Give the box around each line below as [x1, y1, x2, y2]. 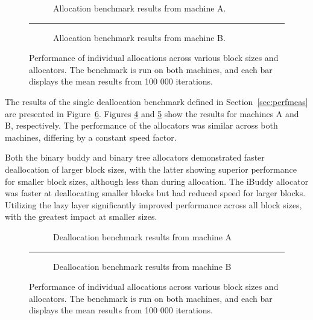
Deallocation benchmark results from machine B [53, 260, 232, 272]
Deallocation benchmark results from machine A [53, 230, 232, 243]
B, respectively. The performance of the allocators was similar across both [5, 119, 278, 132]
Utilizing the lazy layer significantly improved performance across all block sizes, [5, 198, 302, 211]
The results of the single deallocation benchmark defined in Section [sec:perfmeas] [5, 95, 308, 107]
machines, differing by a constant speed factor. [5, 130, 177, 143]
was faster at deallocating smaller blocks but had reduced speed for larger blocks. [5, 187, 306, 199]
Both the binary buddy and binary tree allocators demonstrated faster [5, 151, 265, 164]
